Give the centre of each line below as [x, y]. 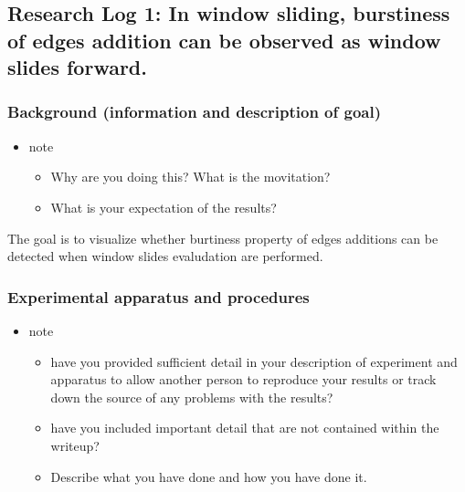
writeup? [75, 445]
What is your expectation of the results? [164, 207]
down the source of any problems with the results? [192, 397]
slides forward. [77, 67]
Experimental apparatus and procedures [159, 296]
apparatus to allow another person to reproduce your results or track [243, 379]
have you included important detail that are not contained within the [245, 428]
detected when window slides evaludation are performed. [165, 256]
